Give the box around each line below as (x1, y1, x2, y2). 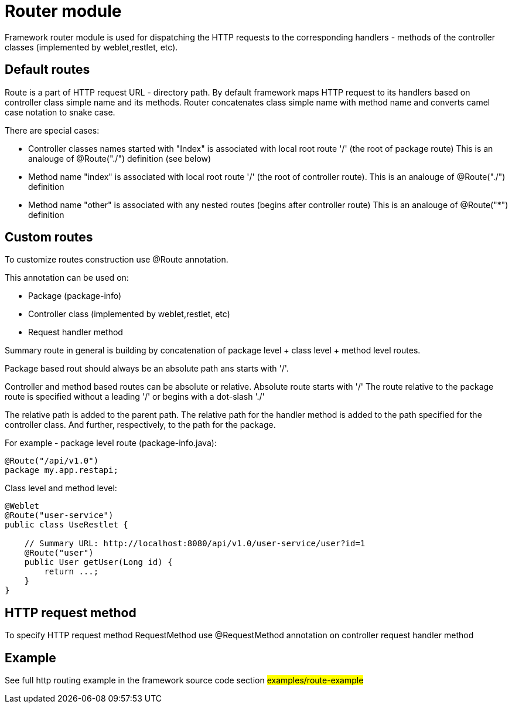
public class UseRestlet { (5, 520, 128, 530)
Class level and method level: (5, 483, 117, 493)
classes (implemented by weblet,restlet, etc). (5, 42, 178, 52)
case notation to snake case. (5, 107, 115, 117)
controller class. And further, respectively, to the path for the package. (5, 420, 276, 430)
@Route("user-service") (5, 510, 114, 520)
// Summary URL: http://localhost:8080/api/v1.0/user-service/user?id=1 (24, 539, 366, 549)
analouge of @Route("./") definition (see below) (28, 153, 211, 164)
